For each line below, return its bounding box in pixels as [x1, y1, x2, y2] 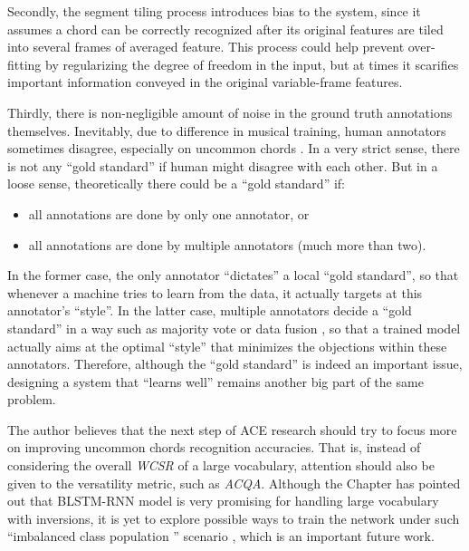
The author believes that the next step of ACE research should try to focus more [7, 420, 457, 439]
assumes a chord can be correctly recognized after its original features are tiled [7, 19, 444, 38]
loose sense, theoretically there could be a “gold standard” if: [7, 174, 345, 193]
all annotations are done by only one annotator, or [28, 204, 310, 223]
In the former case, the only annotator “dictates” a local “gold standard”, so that [7, 266, 459, 285]
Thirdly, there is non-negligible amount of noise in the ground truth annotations [7, 102, 453, 121]
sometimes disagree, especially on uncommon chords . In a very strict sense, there [7, 139, 460, 158]
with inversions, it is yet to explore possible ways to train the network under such [7, 508, 460, 527]
